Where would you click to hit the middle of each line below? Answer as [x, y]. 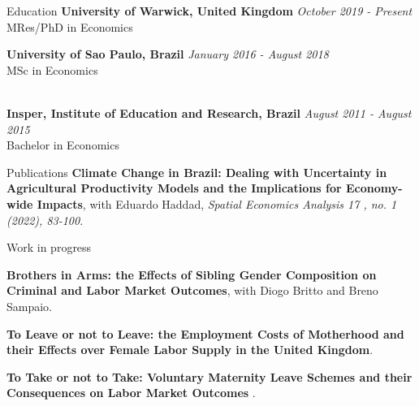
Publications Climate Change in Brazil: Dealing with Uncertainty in [197, 172]
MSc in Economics [52, 69]
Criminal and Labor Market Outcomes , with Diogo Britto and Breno [192, 290]
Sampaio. [30, 306]
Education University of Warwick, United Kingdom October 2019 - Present [209, 11]
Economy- [374, 188]
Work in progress [49, 247]
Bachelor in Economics [63, 145]
